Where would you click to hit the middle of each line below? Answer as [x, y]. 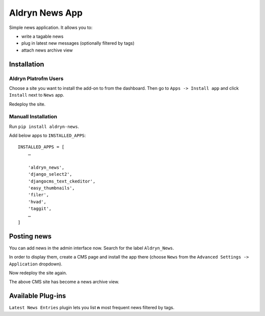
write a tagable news [42, 36]
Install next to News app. [37, 95]
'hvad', [37, 202]
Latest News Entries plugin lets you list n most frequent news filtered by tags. [92, 308]
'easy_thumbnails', [51, 188]
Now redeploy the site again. [38, 273]
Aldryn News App [46, 13]
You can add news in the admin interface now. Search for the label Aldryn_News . [92, 248]
